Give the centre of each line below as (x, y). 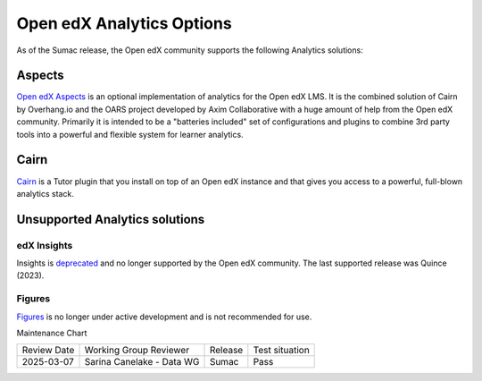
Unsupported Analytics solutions (111, 219)
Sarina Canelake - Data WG (142, 362)
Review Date (48, 351)
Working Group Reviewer (137, 351)
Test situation (281, 351)
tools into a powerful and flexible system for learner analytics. (130, 134)
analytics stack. (46, 193)
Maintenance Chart (52, 333)
